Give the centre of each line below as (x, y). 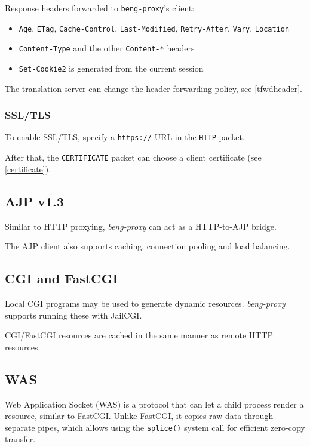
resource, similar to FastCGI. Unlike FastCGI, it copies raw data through (139, 416)
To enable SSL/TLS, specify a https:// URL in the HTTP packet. (125, 137)
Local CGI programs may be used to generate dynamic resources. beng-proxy (145, 303)
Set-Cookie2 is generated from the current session (111, 68)
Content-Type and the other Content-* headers (107, 48)
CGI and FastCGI (62, 278)
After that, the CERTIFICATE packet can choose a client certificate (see (133, 157)
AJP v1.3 (34, 201)
